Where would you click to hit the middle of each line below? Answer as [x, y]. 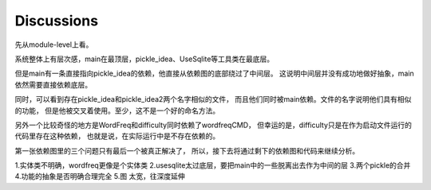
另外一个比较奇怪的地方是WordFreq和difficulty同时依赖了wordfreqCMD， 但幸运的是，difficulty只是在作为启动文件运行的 [214, 125]
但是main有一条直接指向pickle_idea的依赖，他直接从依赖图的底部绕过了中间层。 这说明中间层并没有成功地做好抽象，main [214, 74]
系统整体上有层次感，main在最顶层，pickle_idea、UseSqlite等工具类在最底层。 [144, 59]
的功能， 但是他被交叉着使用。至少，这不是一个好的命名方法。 [117, 111]
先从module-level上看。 [54, 45]
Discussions [57, 21]
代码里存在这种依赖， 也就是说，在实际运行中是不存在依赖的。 [117, 136]
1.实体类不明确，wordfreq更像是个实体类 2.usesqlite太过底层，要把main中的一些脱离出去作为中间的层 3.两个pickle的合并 [213, 165]
